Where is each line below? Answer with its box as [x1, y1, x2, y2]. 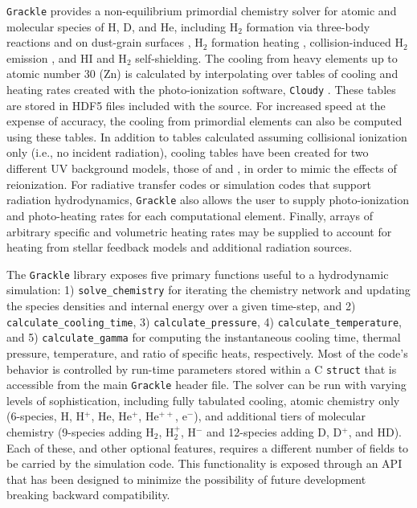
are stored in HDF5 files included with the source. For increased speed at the [6, 96, 386, 113]
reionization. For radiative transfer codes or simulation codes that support [6, 175, 371, 192]
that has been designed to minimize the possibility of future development [6, 470, 366, 487]
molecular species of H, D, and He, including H [6, 18, 239, 35]
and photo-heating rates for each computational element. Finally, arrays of [6, 207, 373, 223]
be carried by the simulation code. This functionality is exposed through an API [6, 455, 403, 472]
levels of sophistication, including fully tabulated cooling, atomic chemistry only [6, 391, 400, 408]
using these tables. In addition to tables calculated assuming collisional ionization [6, 128, 407, 145]
